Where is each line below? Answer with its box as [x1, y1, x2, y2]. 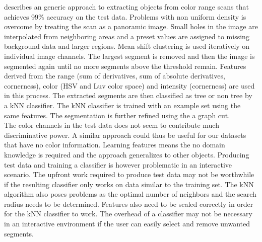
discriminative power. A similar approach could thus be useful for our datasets [4, 129, 246, 140]
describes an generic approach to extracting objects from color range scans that [4, 2, 249, 12]
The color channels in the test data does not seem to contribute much [4, 120, 219, 130]
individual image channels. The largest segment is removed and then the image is [4, 50, 255, 61]
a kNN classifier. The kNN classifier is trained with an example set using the [4, 100, 241, 110]
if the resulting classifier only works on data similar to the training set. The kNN [4, 179, 254, 189]
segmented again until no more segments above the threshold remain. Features [4, 60, 246, 71]
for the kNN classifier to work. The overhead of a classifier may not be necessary [4, 208, 252, 219]
